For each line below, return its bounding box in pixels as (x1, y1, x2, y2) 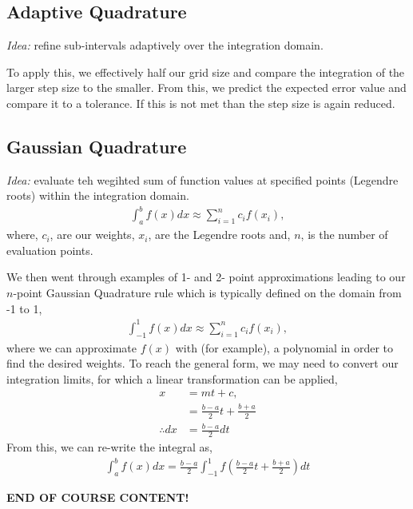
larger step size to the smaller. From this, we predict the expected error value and (6, 79, 407, 96)
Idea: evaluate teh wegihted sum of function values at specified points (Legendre (6, 171, 399, 188)
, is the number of (300, 226, 388, 243)
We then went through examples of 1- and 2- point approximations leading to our (6, 268, 406, 285)
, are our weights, (50, 226, 135, 243)
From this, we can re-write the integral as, (6, 438, 212, 455)
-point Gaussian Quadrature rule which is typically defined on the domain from (13, 284, 402, 301)
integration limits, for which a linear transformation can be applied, (6, 370, 338, 387)
